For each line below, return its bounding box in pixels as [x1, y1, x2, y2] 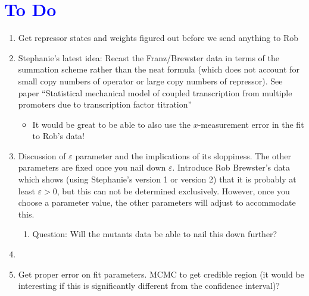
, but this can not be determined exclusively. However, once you [57, 184, 290, 197]
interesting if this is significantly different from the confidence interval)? [18, 279, 280, 292]
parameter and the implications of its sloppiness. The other [75, 149, 291, 162]
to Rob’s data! [32, 130, 85, 142]
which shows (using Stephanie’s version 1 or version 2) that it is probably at [18, 173, 296, 185]
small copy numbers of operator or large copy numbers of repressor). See [18, 74, 283, 87]
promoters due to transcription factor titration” [18, 98, 192, 111]
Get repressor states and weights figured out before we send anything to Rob [18, 32, 299, 44]
